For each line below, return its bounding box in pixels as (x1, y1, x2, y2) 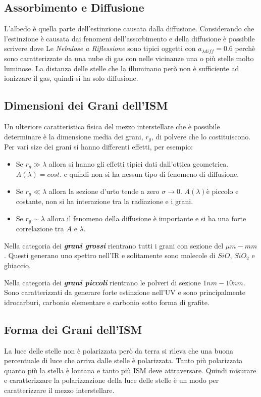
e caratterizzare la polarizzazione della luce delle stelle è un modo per (4, 375, 219, 385)
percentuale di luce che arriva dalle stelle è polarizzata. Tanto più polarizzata (4, 355, 243, 366)
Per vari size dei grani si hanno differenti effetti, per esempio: (4, 141, 193, 152)
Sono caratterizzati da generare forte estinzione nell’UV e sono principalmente (4, 287, 245, 297)
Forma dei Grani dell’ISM (4, 321, 142, 337)
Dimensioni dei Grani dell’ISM (4, 97, 168, 113)
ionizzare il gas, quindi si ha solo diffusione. (4, 73, 138, 83)
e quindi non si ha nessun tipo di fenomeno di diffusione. (64, 169, 239, 179)
